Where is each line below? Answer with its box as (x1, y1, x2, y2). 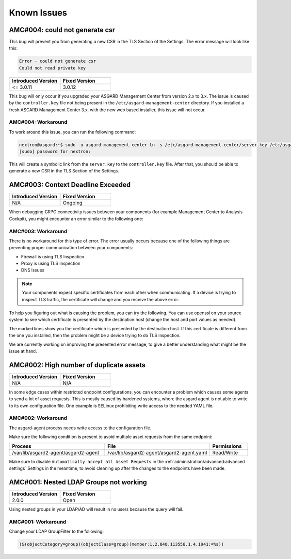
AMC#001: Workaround (9, 518, 66, 525)
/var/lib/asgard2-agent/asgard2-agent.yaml (107, 449, 207, 456)
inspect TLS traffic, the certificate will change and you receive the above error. (22, 296, 179, 302)
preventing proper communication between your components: (9, 245, 133, 251)
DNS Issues (21, 267, 45, 273)
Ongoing (63, 200, 82, 206)
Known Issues (9, 7, 67, 18)
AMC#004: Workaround (9, 119, 67, 126)
